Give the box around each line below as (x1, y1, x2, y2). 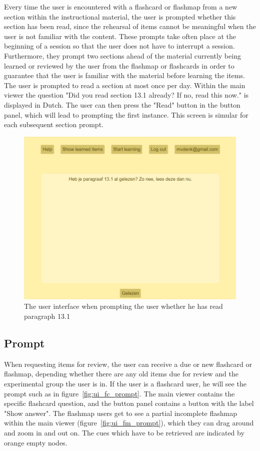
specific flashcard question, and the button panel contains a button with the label (4, 398, 254, 408)
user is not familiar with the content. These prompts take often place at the (4, 31, 236, 41)
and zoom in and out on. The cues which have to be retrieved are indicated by (4, 427, 244, 437)
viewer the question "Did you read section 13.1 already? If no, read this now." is (4, 90, 249, 100)
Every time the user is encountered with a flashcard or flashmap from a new (4, 2, 237, 12)
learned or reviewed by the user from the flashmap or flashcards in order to (4, 60, 234, 71)
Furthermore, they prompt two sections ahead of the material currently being (4, 50, 241, 61)
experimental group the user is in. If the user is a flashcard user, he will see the (4, 378, 246, 388)
